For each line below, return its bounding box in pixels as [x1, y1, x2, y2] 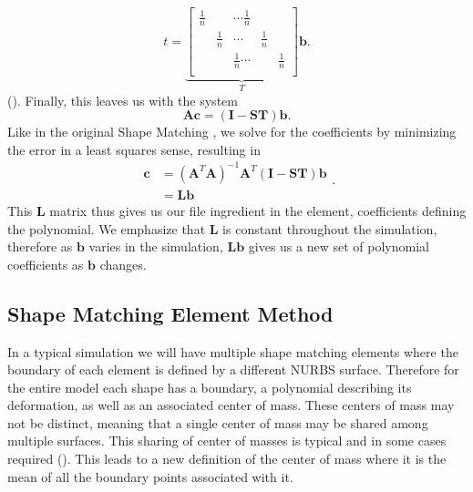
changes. [99, 254, 147, 273]
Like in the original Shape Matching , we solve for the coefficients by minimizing [7, 122, 457, 141]
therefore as [7, 237, 73, 256]
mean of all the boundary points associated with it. [7, 466, 293, 486]
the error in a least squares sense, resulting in [7, 139, 261, 159]
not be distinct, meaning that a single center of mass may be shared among [7, 413, 428, 432]
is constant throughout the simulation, [222, 219, 437, 238]
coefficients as [7, 254, 84, 273]
